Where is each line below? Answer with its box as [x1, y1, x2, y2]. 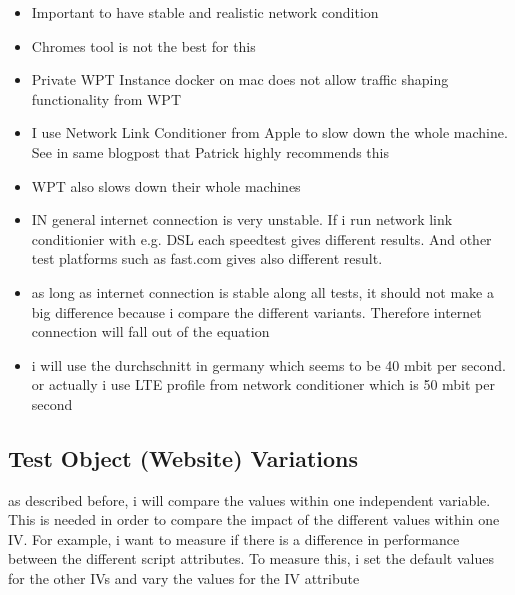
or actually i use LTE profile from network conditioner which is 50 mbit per [31, 374, 495, 395]
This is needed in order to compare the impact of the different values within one [8, 509, 500, 530]
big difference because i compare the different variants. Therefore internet [31, 301, 482, 322]
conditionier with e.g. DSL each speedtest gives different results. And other [31, 228, 492, 249]
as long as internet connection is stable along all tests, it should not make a [31, 281, 494, 302]
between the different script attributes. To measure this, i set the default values [8, 548, 494, 569]
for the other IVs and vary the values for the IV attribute [8, 568, 360, 589]
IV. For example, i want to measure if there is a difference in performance [8, 528, 460, 549]
